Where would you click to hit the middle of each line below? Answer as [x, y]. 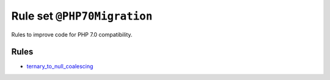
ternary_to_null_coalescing [60, 67]
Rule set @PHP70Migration [82, 16]
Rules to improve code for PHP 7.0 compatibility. [72, 34]
